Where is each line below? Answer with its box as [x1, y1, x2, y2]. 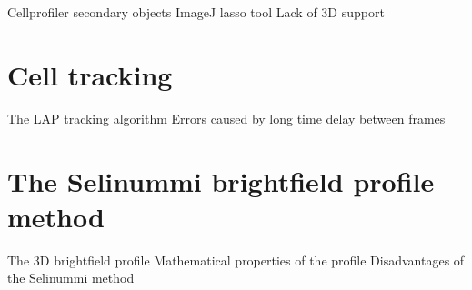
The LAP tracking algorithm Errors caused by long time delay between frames [7, 108, 446, 127]
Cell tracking [7, 55, 173, 93]
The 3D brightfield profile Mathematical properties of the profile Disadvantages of [7, 250, 465, 269]
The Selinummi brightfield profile [7, 162, 435, 199]
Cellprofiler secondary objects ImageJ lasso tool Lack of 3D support [7, 3, 385, 21]
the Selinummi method [7, 268, 135, 287]
